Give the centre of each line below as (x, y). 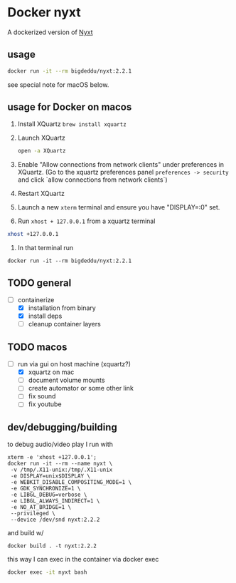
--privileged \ (33, 514)
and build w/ (26, 533)
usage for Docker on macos (70, 107)
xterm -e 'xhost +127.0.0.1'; (52, 458)
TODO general (39, 283)
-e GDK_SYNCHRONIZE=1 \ (45, 489)
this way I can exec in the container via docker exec (83, 559)
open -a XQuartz (42, 151)
